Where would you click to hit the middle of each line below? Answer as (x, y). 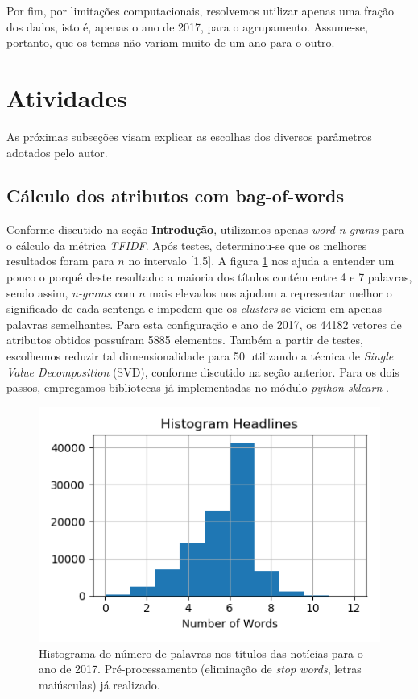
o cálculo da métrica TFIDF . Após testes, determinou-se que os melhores (187, 245)
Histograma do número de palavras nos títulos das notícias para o (201, 653)
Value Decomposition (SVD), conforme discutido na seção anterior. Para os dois (203, 371)
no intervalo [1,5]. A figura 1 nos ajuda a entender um (261, 261)
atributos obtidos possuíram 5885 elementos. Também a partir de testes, (185, 340)
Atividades (67, 97)
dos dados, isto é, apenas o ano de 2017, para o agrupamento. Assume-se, (187, 26)
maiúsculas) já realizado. (99, 684)
